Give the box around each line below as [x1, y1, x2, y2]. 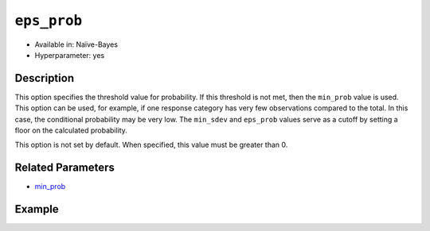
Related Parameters [14, 161, 115, 175]
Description [14, 71, 75, 85]
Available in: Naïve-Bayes [34, 40, 119, 49]
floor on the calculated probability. [14, 125, 127, 135]
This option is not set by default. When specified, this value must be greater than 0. [14, 140, 288, 150]
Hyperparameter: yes [34, 50, 105, 60]
